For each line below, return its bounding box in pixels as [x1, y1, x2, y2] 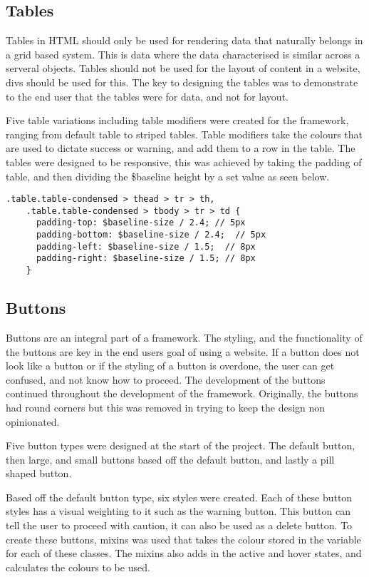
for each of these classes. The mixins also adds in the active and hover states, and [6, 546, 362, 561]
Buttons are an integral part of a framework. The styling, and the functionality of [6, 330, 363, 344]
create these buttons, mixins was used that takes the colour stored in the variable [6, 531, 361, 546]
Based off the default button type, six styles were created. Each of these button [6, 489, 353, 504]
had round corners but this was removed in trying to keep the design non [6, 399, 326, 414]
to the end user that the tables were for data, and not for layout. [6, 88, 289, 103]
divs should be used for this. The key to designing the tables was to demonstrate [6, 74, 358, 89]
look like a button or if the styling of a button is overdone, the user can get [6, 358, 335, 373]
